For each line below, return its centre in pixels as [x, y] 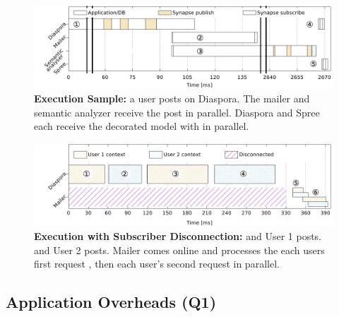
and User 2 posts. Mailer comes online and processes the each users [179, 250]
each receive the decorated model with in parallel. [142, 126]
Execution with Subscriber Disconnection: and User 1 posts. [178, 236]
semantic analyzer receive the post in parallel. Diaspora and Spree [177, 112]
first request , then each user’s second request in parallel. [157, 264]
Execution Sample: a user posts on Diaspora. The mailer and [172, 98]
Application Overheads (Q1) [111, 302]
